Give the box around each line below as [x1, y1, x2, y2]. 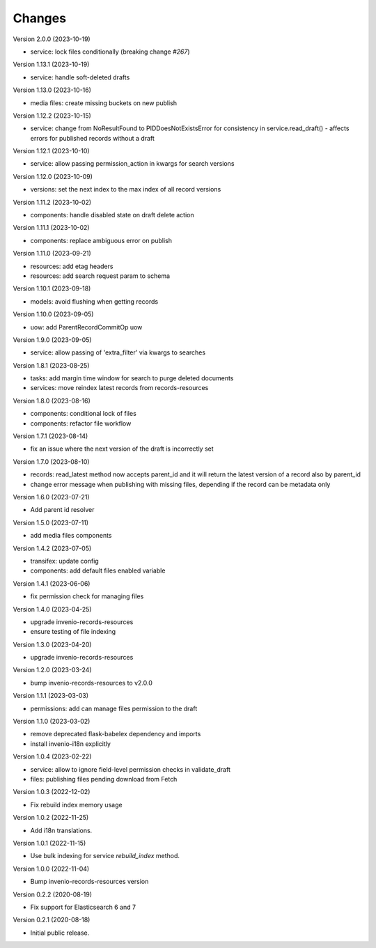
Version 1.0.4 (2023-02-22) [13, 752, 92, 761]
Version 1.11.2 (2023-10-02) [13, 198, 92, 206]
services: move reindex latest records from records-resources [30, 384, 209, 392]
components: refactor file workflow [30, 419, 132, 428]
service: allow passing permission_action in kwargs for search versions [30, 160, 235, 168]
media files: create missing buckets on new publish [30, 98, 178, 107]
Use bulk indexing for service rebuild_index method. [30, 852, 180, 860]
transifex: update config [30, 557, 99, 565]
